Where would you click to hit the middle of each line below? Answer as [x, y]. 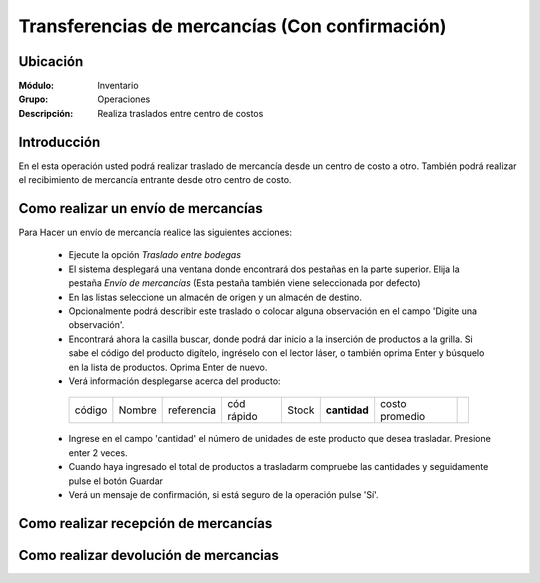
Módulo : [36, 86]
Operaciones [124, 99]
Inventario [118, 86]
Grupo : [33, 99]
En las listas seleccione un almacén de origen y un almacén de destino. [215, 297]
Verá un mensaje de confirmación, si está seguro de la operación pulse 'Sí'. [223, 494]
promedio [403, 417]
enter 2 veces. [98, 452]
